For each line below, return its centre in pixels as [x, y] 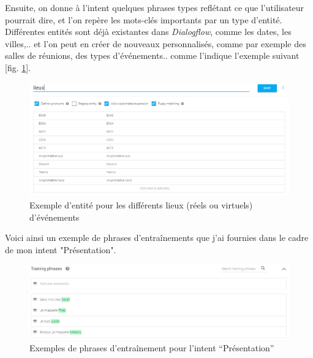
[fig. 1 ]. [18, 67]
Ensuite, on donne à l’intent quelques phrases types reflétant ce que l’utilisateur [155, 7]
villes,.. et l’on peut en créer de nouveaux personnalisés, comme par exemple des [156, 43]
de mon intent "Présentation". [61, 249]
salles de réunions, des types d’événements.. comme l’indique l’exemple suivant [152, 55]
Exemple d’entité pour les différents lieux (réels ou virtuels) [141, 205]
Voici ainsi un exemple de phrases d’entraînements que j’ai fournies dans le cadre [157, 238]
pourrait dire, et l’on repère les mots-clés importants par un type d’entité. [144, 19]
